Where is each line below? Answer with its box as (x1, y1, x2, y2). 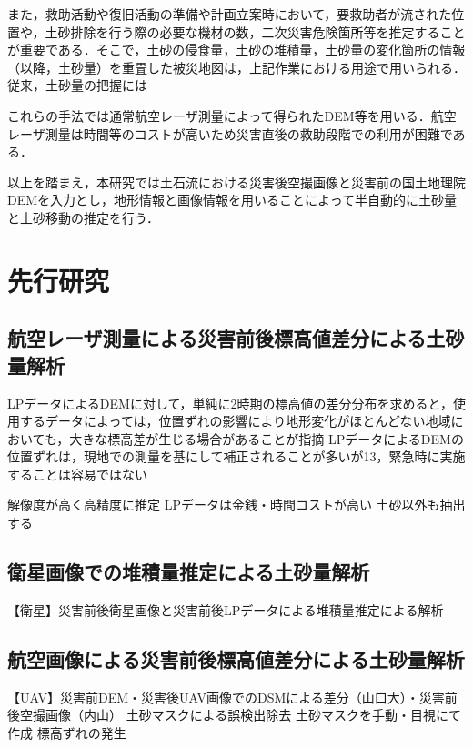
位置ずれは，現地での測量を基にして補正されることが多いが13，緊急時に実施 (7, 447, 466, 466)
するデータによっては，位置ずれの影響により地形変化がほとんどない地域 (19, 411, 451, 430)
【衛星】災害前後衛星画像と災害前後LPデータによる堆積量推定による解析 (7, 600, 444, 619)
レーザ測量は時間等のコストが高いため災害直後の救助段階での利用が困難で (7, 124, 453, 143)
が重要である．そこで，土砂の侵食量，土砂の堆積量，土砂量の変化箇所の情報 (7, 40, 466, 59)
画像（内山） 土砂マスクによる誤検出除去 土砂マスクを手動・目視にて (45, 705, 461, 724)
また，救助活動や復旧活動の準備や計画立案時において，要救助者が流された (7, 5, 452, 23)
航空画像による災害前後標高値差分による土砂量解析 (7, 644, 465, 672)
